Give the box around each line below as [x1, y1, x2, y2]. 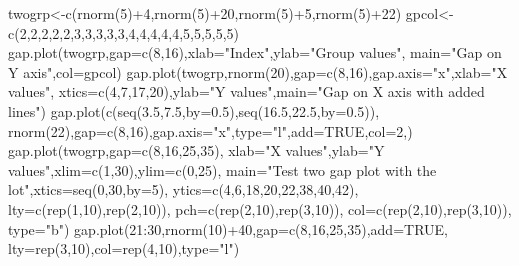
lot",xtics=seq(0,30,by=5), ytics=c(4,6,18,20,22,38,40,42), [8, 179, 359, 200]
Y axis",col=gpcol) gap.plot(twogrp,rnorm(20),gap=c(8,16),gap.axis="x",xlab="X [8, 61, 508, 82]
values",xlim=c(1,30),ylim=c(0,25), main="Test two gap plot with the [8, 159, 437, 180]
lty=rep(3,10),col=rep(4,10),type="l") [8, 238, 240, 259]
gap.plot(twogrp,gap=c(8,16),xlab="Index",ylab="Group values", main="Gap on [8, 42, 502, 63]
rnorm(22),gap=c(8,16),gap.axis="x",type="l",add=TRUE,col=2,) [8, 120, 413, 141]
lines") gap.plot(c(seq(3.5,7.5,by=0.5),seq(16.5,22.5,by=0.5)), [8, 100, 380, 121]
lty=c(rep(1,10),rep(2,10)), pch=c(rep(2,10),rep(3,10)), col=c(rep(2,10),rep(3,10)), [8, 198, 512, 219]
